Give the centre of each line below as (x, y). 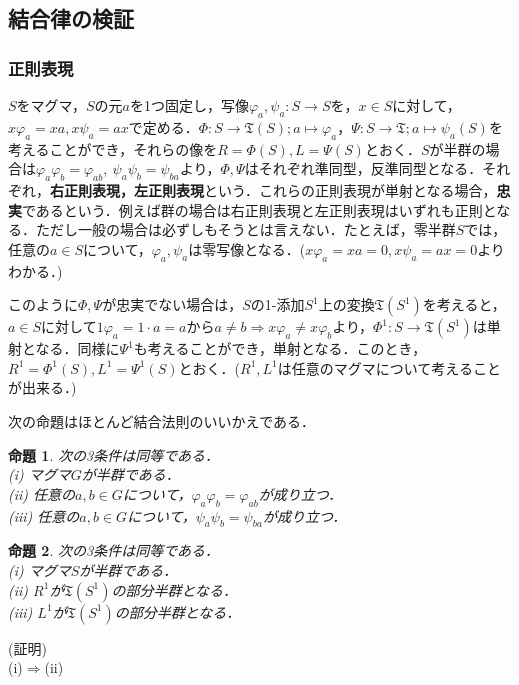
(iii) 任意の (44, 515)
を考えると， (464, 304)
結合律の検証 (71, 18)
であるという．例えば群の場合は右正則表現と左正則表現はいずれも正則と (259, 209)
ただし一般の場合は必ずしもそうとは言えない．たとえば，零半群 (245, 229)
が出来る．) (42, 387)
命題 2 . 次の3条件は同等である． (113, 550)
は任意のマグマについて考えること (389, 367)
